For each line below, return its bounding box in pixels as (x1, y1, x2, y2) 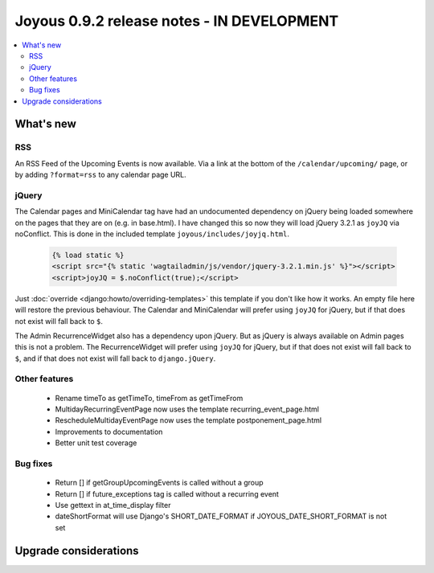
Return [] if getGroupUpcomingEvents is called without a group (55, 478, 264, 488)
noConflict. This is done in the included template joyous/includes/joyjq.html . (14, 229, 289, 239)
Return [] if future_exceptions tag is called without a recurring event (55, 489, 279, 498)
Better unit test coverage (55, 438, 137, 448)
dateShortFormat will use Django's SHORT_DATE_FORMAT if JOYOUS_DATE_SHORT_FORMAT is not (55, 511, 387, 522)
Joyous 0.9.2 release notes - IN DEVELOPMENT (14, 12, 339, 30)
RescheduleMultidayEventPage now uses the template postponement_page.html (55, 415, 321, 425)
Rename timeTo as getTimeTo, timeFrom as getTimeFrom (55, 393, 244, 403)
